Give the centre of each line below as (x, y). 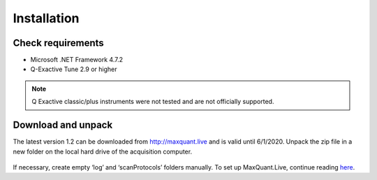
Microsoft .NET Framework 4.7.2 (77, 60)
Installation (46, 18)
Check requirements (58, 43)
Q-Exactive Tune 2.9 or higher (74, 69)
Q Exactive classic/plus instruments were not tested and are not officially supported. (153, 102)
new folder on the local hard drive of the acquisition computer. (102, 151)
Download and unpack (63, 125)
